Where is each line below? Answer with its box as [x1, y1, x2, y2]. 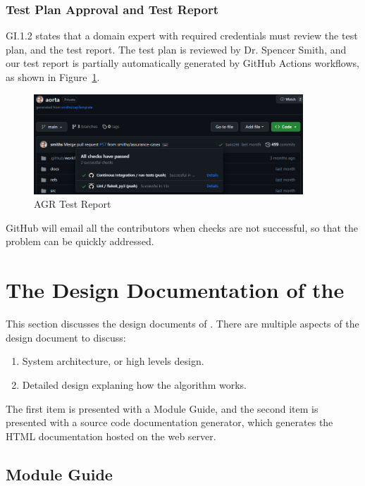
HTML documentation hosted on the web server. [6, 428, 216, 443]
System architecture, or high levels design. [22, 354, 204, 368]
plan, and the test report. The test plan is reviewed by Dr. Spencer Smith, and [6, 42, 347, 56]
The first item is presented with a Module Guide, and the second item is [6, 401, 318, 416]
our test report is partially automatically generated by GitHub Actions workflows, [6, 56, 359, 70]
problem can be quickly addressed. [6, 234, 154, 249]
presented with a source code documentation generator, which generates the [6, 415, 333, 430]
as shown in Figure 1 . [6, 70, 100, 84]
